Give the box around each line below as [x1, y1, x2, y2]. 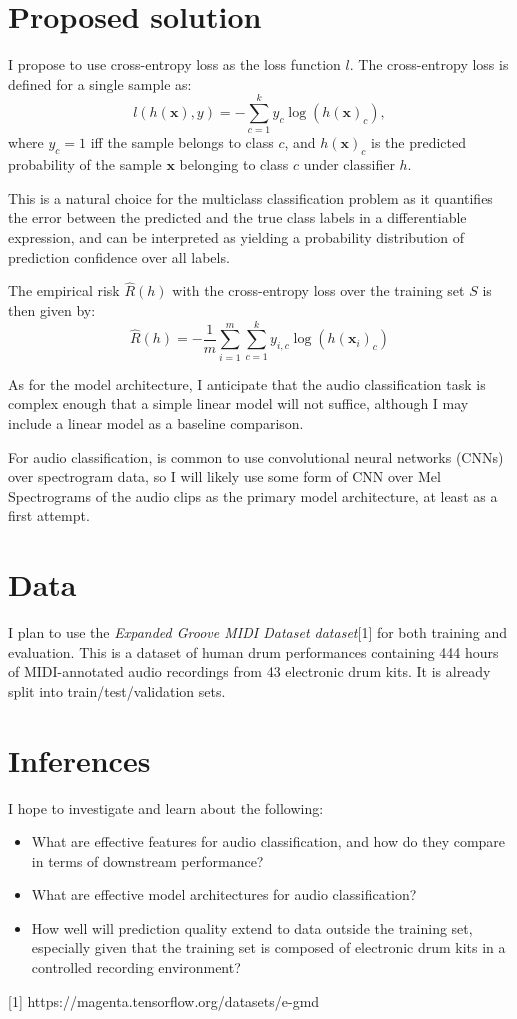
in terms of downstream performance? [31, 850, 264, 871]
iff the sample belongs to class [90, 132, 274, 153]
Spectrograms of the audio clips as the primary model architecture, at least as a [8, 485, 498, 506]
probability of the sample [8, 154, 162, 175]
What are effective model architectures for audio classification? [31, 884, 417, 905]
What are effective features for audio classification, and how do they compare [31, 831, 506, 852]
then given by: [8, 300, 96, 321]
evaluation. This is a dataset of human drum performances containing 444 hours [8, 641, 499, 662]
